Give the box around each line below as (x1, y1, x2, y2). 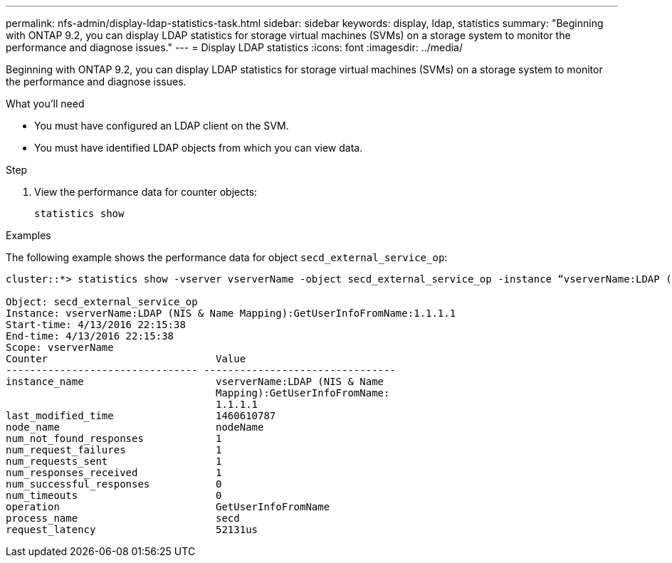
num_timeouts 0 (6, 490, 222, 501)
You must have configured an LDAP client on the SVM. (34, 120, 289, 132)
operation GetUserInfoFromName (6, 501, 330, 512)
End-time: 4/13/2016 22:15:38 (6, 330, 174, 342)
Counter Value (6, 353, 246, 364)
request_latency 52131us (6, 524, 258, 535)
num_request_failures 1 (6, 444, 222, 456)
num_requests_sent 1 (6, 456, 222, 467)
